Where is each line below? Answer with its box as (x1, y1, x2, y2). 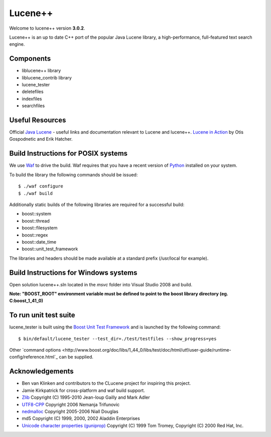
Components (9, 54, 51, 63)
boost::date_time (22, 239, 57, 245)
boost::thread (22, 217, 50, 224)
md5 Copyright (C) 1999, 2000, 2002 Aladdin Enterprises (22, 415, 140, 421)
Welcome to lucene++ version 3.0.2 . (9, 25, 85, 31)
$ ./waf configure (18, 183, 64, 189)
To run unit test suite (9, 311, 75, 319)
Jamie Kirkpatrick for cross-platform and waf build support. (22, 387, 145, 393)
